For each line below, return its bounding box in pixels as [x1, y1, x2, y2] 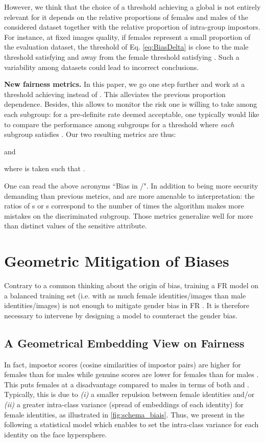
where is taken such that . [4, 163, 85, 174]
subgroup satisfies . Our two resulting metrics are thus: [4, 129, 176, 139]
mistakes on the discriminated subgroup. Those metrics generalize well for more [4, 210, 253, 221]
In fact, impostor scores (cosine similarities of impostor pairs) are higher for [4, 359, 241, 369]
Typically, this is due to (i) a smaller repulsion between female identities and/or [4, 389, 255, 400]
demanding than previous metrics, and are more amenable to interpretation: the [4, 190, 255, 201]
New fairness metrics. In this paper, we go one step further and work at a [4, 79, 245, 89]
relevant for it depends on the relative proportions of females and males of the [4, 11, 249, 22]
